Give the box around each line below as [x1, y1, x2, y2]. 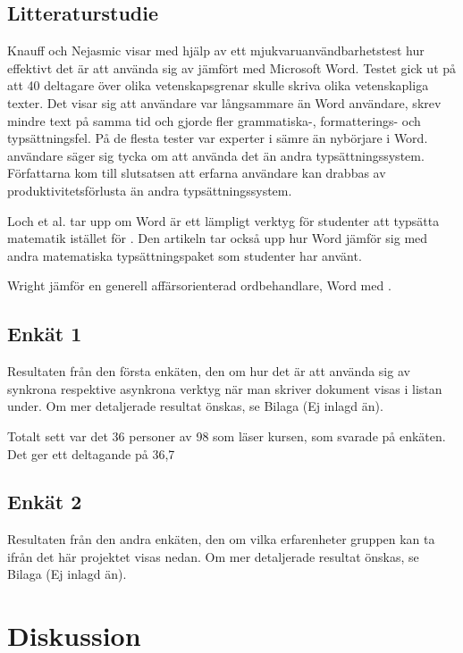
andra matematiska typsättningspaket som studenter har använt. [7, 246, 362, 264]
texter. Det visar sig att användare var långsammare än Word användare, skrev [7, 93, 442, 112]
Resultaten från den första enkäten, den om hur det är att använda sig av [7, 362, 410, 381]
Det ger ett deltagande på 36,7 [7, 444, 175, 463]
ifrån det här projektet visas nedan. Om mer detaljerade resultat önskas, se [7, 547, 419, 565]
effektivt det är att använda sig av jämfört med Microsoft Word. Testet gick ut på [7, 58, 457, 77]
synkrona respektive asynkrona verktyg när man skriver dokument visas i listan [7, 379, 442, 398]
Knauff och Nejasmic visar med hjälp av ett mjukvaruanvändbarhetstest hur [7, 41, 425, 60]
